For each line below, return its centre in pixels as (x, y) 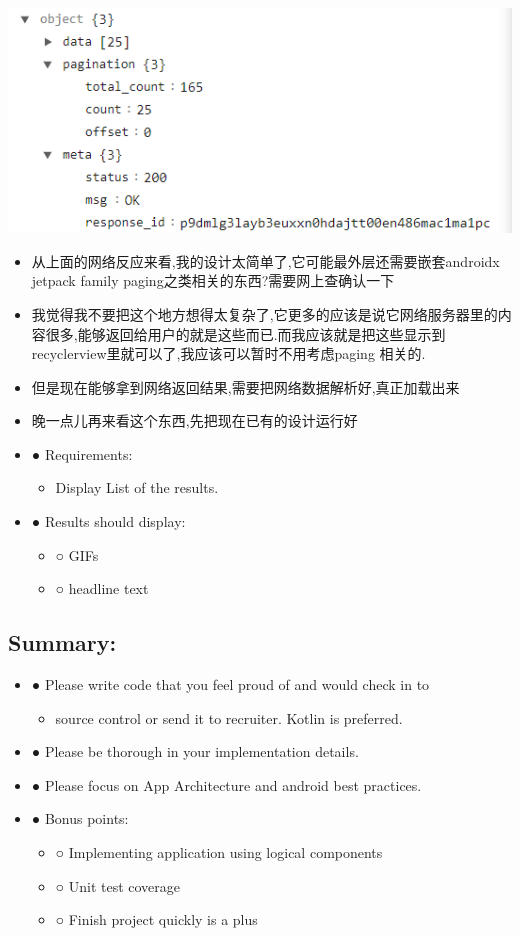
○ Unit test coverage (118, 885)
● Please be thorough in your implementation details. (195, 751)
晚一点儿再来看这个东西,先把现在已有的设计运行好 (194, 420)
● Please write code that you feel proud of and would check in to (230, 684)
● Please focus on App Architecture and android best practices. (226, 784)
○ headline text (102, 588)
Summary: (62, 642)
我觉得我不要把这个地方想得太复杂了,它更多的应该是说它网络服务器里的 (264, 313)
